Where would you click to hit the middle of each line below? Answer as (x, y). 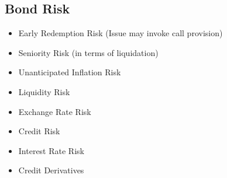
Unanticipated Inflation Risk (70, 72)
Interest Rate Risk (51, 150)
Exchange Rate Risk (55, 111)
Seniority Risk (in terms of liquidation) (88, 52)
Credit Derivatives (51, 170)
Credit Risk (39, 131)
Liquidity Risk (44, 91)
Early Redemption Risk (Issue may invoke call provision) (121, 33)
